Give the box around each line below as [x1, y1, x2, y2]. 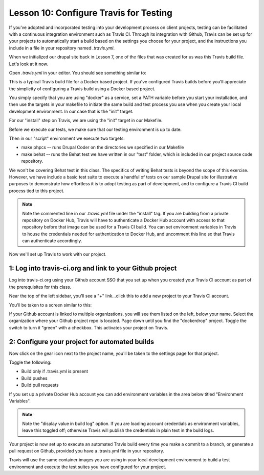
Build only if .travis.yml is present [21, 368, 88, 375]
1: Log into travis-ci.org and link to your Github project [9, 264, 177, 273]
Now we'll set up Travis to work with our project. [9, 251, 107, 257]
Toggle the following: [9, 359, 51, 365]
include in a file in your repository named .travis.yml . [9, 45, 115, 51]
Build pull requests [21, 382, 59, 388]
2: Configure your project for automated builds [9, 337, 154, 346]
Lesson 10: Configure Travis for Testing [9, 7, 173, 18]
